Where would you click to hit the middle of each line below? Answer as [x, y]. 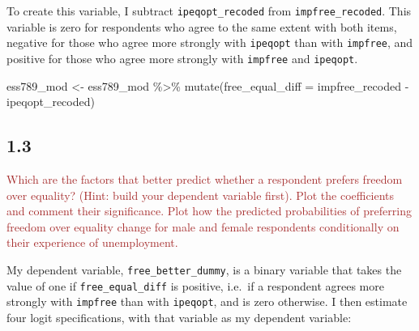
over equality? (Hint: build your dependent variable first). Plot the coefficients [201, 195]
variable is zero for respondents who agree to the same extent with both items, [202, 26]
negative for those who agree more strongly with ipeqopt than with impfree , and [210, 42]
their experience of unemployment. [92, 242]
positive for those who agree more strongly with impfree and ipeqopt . [182, 58]
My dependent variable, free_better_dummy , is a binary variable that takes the [204, 269]
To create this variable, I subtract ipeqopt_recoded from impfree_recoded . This [209, 11]
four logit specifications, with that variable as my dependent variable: [179, 317]
